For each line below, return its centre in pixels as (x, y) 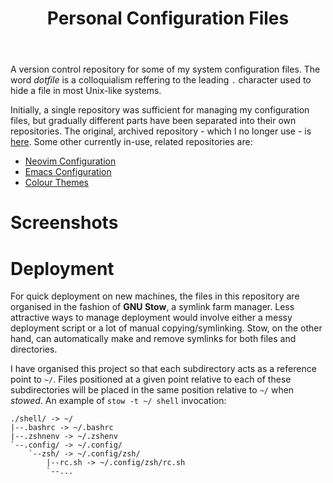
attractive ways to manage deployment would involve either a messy (151, 318)
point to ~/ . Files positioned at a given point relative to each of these (151, 379)
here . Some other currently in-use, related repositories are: (131, 142)
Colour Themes (56, 183)
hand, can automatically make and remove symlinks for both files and (153, 339)
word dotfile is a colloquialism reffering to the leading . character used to (161, 80)
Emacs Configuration (68, 172)
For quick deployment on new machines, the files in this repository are (155, 296)
